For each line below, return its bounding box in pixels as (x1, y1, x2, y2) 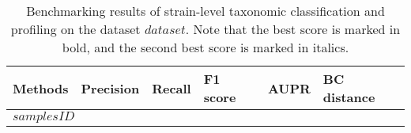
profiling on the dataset (10, 20, 141, 38)
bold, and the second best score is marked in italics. (62, 38, 349, 56)
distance (322, 88, 375, 106)
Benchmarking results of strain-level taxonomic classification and (26, 2, 385, 20)
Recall (152, 78, 191, 97)
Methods (13, 78, 69, 97)
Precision (81, 78, 140, 97)
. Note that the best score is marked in (185, 20, 401, 38)
